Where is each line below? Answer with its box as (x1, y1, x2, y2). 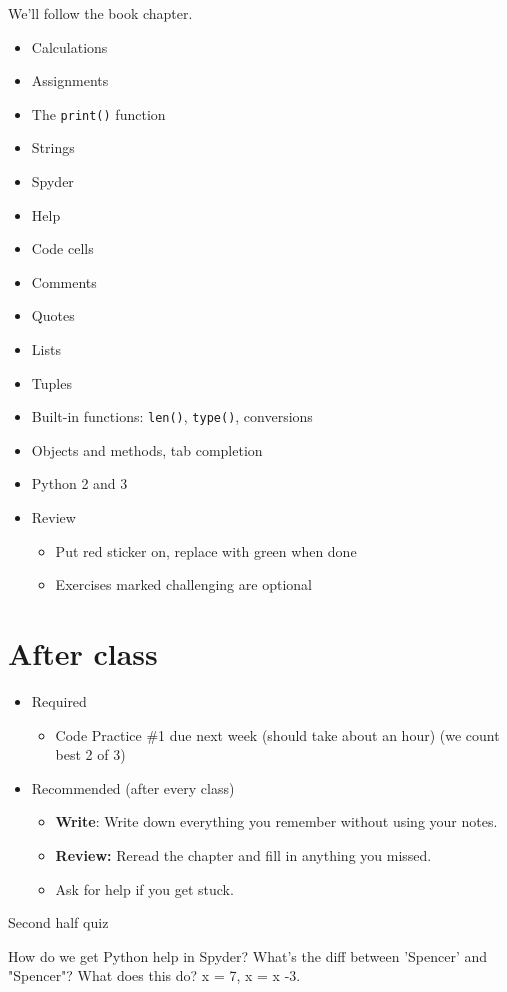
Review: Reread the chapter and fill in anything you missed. (55, 844, 432, 865)
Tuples (31, 372, 72, 393)
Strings (31, 137, 75, 158)
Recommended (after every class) (31, 777, 235, 798)
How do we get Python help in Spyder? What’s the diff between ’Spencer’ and (8, 945, 488, 966)
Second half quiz (8, 912, 109, 933)
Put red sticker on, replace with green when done (55, 540, 357, 561)
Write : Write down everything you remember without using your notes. (55, 811, 498, 832)
